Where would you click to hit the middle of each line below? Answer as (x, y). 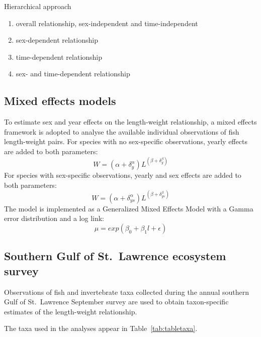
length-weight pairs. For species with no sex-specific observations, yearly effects (126, 141)
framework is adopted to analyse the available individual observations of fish (122, 131)
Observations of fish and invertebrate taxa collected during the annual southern (127, 292)
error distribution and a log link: (54, 218)
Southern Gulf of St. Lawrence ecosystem (115, 256)
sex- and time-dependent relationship (73, 74)
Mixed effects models (60, 101)
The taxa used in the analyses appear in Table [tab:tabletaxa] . (101, 328)
